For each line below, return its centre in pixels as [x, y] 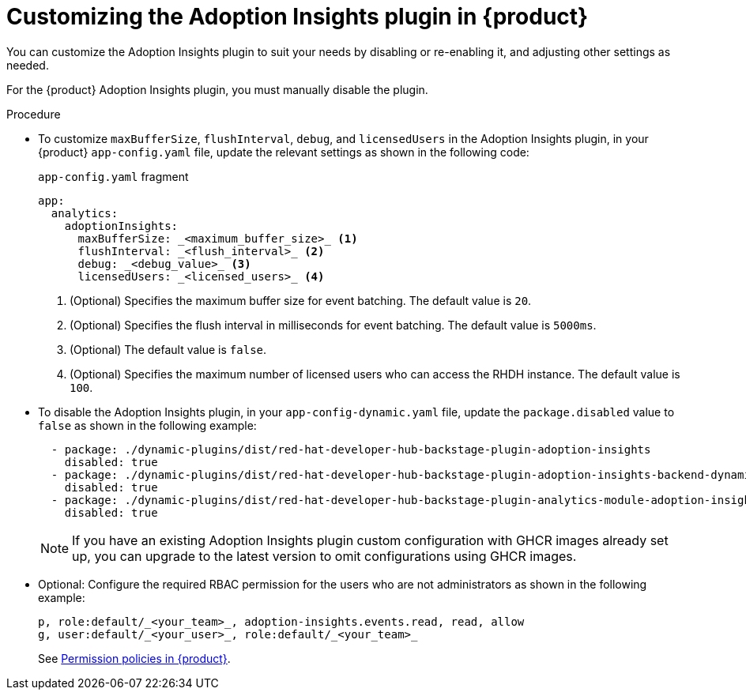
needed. [28, 65]
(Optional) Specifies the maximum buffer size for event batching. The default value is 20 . [301, 300]
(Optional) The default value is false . [168, 349]
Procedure [34, 114]
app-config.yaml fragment [113, 176]
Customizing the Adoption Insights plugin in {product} [298, 17]
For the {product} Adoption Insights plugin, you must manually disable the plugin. [217, 89]
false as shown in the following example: [147, 425]
